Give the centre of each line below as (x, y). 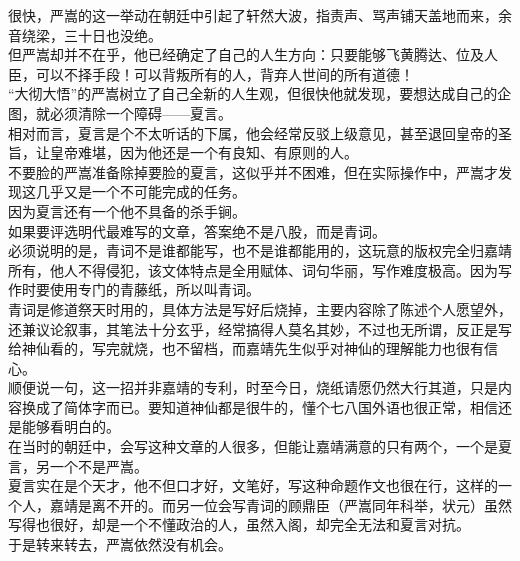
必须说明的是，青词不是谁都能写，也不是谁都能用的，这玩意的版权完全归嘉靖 (260, 250)
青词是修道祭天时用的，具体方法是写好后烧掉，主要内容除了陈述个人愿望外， (260, 308)
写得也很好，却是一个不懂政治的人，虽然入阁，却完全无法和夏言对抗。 (239, 524)
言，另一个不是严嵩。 (78, 465)
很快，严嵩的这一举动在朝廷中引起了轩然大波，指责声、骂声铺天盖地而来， (253, 15)
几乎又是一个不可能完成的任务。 (140, 191)
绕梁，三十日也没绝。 (91, 34)
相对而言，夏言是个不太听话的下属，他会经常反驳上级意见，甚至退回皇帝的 (253, 132)
